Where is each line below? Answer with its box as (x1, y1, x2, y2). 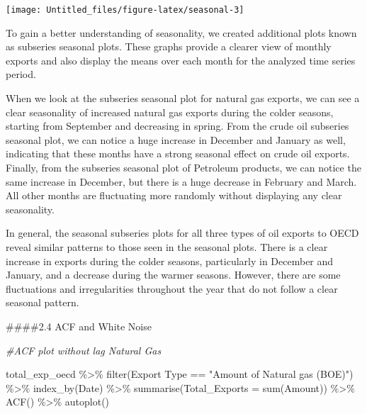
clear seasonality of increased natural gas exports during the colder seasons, (6, 104, 334, 119)
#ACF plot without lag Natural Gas (6, 342, 162, 357)
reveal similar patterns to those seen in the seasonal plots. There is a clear (6, 239, 328, 254)
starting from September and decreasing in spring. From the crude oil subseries (6, 118, 349, 133)
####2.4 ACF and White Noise (6, 318, 152, 333)
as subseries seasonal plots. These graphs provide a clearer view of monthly (6, 39, 332, 54)
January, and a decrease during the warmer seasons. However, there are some (6, 267, 341, 282)
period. (6, 67, 36, 82)
